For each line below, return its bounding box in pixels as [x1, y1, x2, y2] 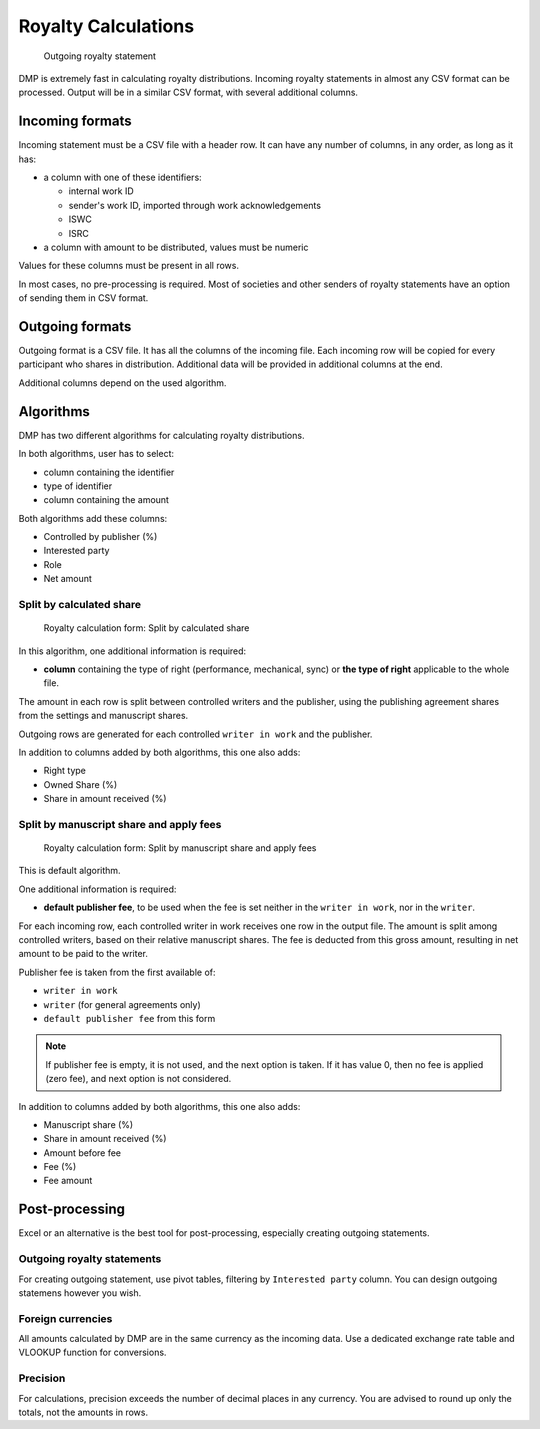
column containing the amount [43, 494, 170, 506]
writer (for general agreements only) [43, 998, 202, 1010]
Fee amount [43, 1175, 93, 1187]
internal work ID [68, 185, 134, 197]
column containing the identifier [43, 466, 175, 478]
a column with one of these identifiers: [43, 171, 202, 184]
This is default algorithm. [18, 865, 121, 877]
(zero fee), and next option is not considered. [45, 1073, 232, 1085]
